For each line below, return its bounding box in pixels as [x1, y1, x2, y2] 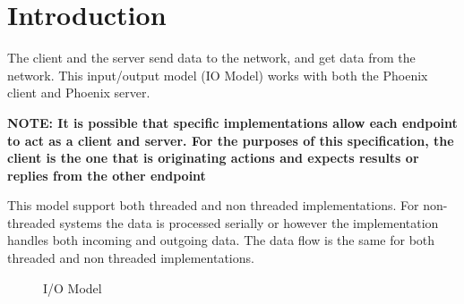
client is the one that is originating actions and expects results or [7, 148, 419, 167]
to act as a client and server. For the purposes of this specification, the [7, 131, 454, 149]
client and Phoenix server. [7, 83, 150, 102]
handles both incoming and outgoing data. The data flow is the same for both [7, 231, 435, 249]
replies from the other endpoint [7, 165, 206, 184]
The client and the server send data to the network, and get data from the [7, 48, 416, 67]
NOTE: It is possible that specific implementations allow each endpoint [7, 113, 458, 131]
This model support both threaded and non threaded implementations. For [7, 196, 419, 215]
